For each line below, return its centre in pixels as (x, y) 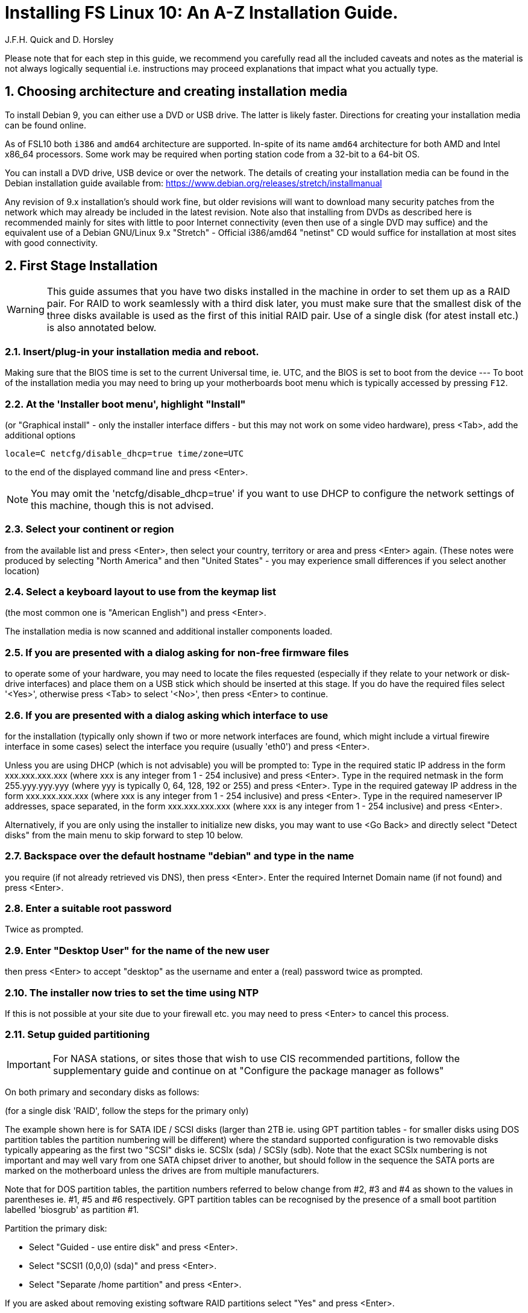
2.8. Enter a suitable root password (88, 909)
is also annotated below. (102, 328)
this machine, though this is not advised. (122, 505)
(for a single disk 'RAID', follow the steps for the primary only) (127, 1110)
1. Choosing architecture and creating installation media (176, 92)
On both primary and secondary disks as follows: (102, 1092)
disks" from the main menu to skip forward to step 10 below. (124, 835)
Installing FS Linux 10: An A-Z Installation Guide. (202, 13)
